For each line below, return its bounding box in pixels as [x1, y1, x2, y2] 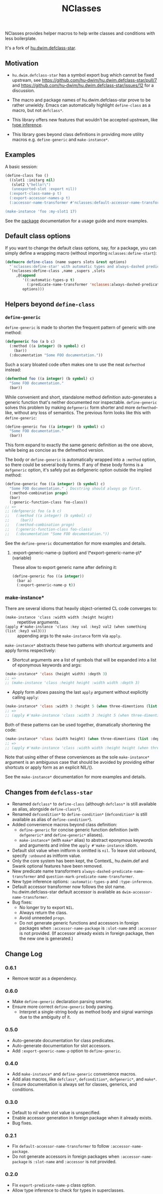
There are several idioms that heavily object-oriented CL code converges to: [5, 605, 158, 611]
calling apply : [12, 695, 39, 701]
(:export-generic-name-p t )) [16, 583, 76, 588]
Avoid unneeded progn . [19, 915, 65, 921]
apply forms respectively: [5, 647, 56, 653]
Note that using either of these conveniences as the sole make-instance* [5, 754, 149, 760]
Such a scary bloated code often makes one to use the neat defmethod [5, 361, 146, 367]
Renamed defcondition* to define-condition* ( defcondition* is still [12, 812, 147, 817]
